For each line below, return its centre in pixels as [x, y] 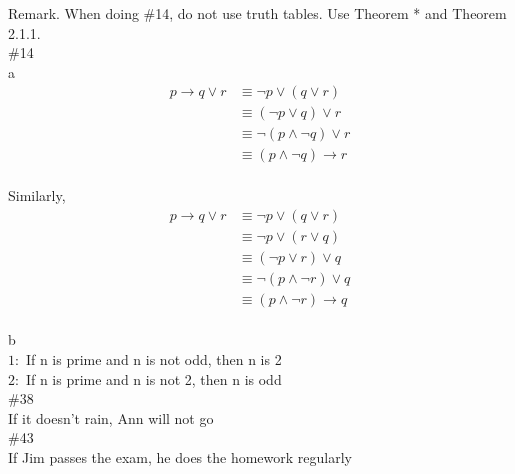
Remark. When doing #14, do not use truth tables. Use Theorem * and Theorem [257, 13]
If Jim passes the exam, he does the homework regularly [180, 457]
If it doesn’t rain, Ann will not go [111, 417]
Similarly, [37, 195]
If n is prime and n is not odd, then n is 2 [153, 359]
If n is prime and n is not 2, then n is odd [153, 378]
